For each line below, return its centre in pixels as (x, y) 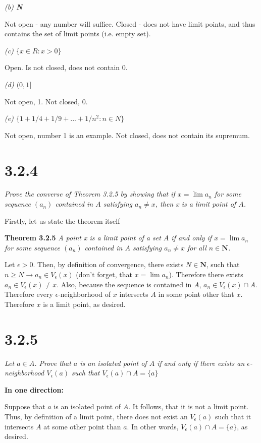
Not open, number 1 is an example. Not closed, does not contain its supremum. (127, 135)
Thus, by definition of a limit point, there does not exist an (96, 416)
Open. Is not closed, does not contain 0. (66, 67)
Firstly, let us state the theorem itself (62, 220)
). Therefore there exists (206, 274)
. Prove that (53, 363)
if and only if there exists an (201, 363)
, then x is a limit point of (196, 204)
